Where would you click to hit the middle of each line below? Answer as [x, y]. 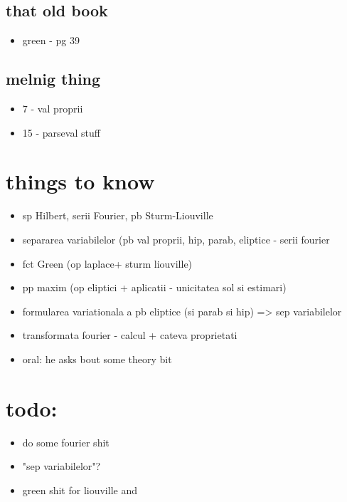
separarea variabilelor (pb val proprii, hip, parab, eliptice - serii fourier [176, 239]
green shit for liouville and [80, 490]
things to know [80, 181]
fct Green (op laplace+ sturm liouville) [107, 263]
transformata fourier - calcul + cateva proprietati [130, 335]
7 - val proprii [53, 108]
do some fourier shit [66, 442]
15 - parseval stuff [61, 132]
